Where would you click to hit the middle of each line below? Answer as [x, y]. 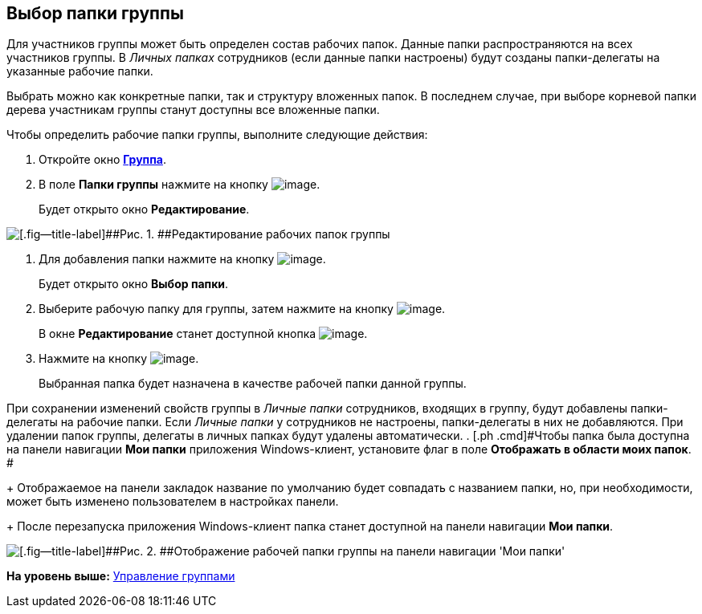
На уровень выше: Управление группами [121, 576]
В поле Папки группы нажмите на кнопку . [180, 185]
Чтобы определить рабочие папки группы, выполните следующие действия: [217, 135]
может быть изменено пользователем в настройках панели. [173, 502]
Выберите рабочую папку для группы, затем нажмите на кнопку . [242, 309]
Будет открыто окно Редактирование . [144, 209]
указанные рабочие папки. [80, 71]
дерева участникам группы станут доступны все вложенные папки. [193, 110]
